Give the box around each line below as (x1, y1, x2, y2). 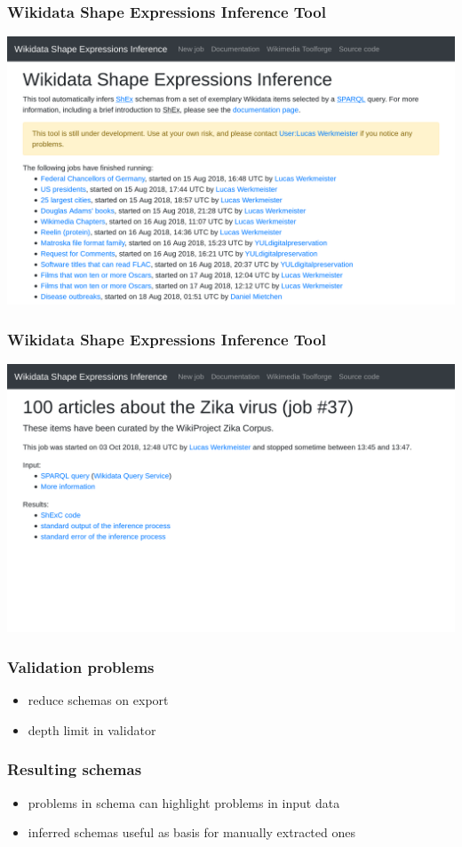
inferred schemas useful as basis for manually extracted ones (28, 823, 355, 842)
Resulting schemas (7, 758, 142, 780)
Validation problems (7, 655, 155, 677)
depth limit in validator (28, 720, 156, 739)
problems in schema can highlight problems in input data (28, 793, 340, 811)
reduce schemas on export (28, 691, 169, 709)
